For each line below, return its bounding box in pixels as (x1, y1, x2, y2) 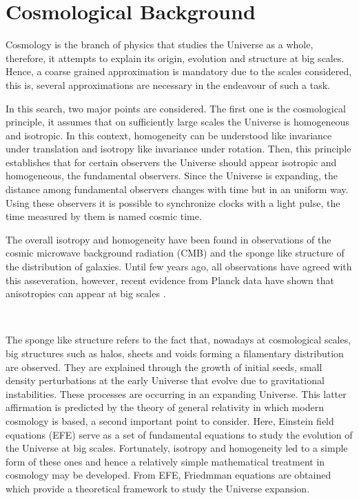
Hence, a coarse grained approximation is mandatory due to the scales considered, (6, 64, 352, 79)
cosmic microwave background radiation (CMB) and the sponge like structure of (6, 246, 345, 260)
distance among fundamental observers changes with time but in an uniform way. (6, 182, 349, 197)
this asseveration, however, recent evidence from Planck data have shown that (6, 272, 335, 287)
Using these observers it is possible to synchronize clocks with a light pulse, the (6, 195, 340, 210)
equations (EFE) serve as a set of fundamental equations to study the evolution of (6, 427, 353, 441)
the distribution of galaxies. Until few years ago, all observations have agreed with (6, 259, 352, 274)
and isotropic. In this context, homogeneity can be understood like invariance (6, 128, 332, 142)
